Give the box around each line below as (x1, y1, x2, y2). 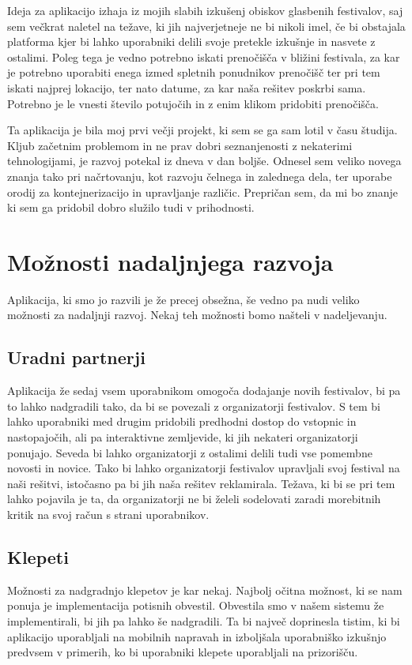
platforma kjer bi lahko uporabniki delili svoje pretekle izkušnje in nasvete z (7, 33, 376, 50)
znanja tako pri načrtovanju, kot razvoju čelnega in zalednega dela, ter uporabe (7, 167, 392, 184)
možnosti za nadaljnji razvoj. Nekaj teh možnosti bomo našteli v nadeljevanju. (7, 306, 387, 323)
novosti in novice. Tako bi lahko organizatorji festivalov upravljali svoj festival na (7, 460, 400, 476)
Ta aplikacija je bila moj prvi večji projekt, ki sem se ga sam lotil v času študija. (7, 122, 398, 138)
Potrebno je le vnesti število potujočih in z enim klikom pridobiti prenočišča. (7, 95, 379, 111)
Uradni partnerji (7, 345, 146, 370)
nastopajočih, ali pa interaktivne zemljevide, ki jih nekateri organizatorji (7, 429, 358, 445)
